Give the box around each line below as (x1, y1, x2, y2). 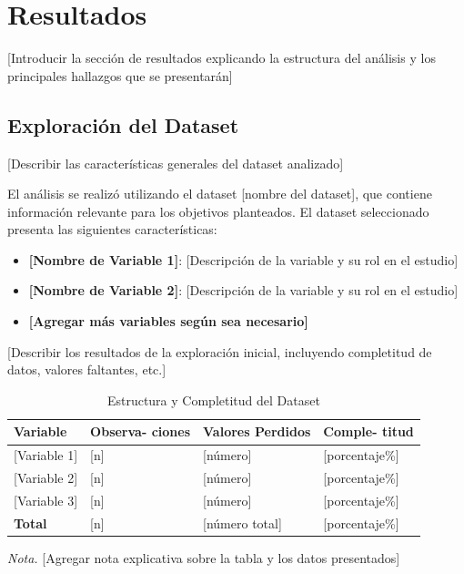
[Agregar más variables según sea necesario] (28, 312, 308, 331)
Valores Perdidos (203, 422, 311, 441)
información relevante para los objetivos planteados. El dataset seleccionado (7, 201, 429, 220)
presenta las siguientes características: (7, 220, 217, 239)
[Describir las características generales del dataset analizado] (7, 153, 344, 172)
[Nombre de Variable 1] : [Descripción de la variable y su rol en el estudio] (28, 250, 459, 269)
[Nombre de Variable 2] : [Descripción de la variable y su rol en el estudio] (28, 281, 459, 300)
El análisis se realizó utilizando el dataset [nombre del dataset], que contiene (7, 184, 432, 203)
